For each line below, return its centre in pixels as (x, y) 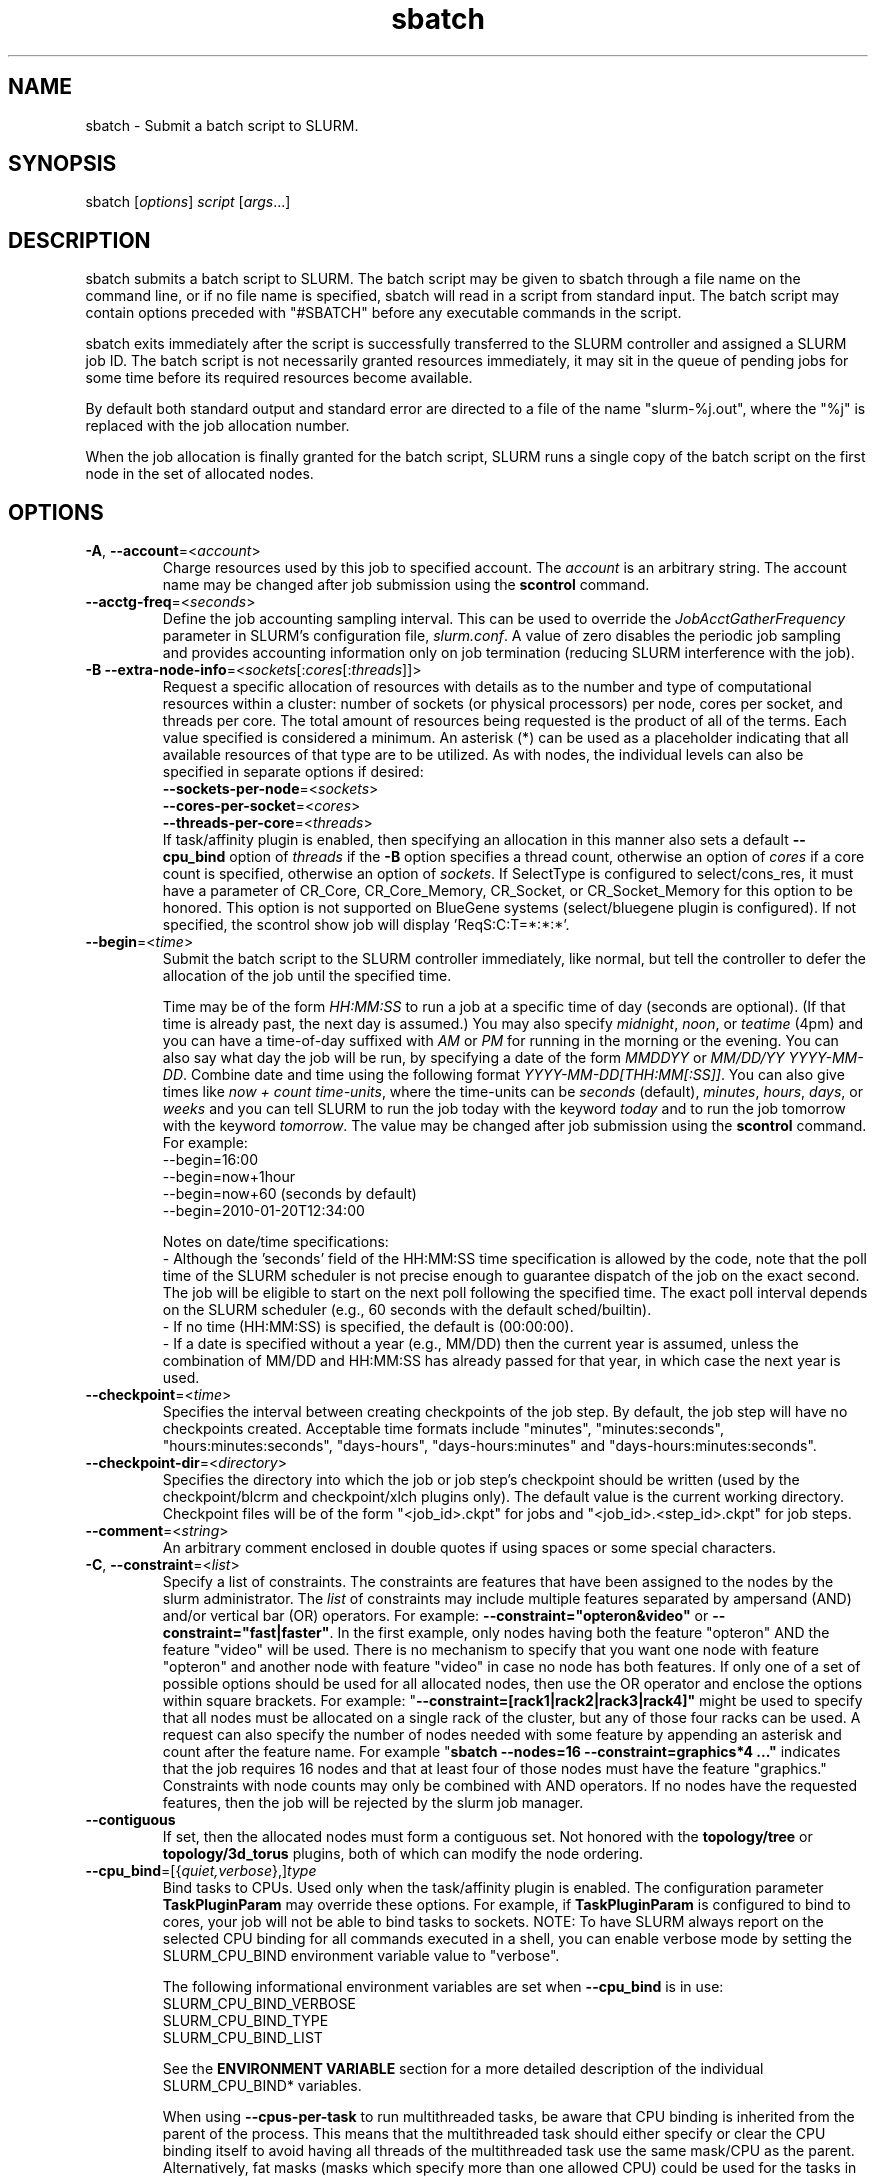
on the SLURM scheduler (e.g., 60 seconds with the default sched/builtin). (407, 1310)
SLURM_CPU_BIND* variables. (262, 2086)
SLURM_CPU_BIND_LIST (242, 2038)
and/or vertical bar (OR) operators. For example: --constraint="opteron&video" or (435, 1616)
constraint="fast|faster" (246, 1633)
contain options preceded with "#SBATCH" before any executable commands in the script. (383, 313)
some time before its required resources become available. (279, 378)
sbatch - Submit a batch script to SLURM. (222, 125)
